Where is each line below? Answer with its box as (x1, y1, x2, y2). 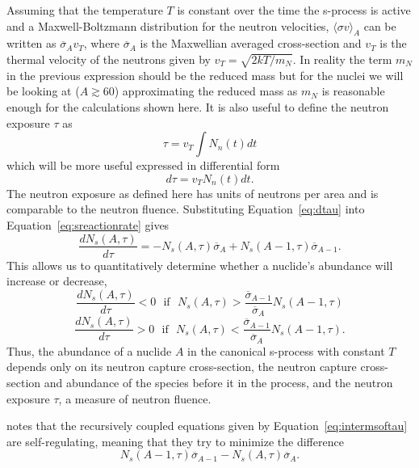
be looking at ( (6, 82, 80, 99)
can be (363, 17, 396, 34)
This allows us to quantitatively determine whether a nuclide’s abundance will (6, 256, 393, 273)
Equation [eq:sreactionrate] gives (6, 216, 170, 233)
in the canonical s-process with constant (187, 342, 385, 359)
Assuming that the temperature (6, 2, 163, 18)
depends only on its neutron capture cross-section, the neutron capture (6, 358, 357, 375)
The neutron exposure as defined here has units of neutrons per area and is (6, 184, 379, 201)
